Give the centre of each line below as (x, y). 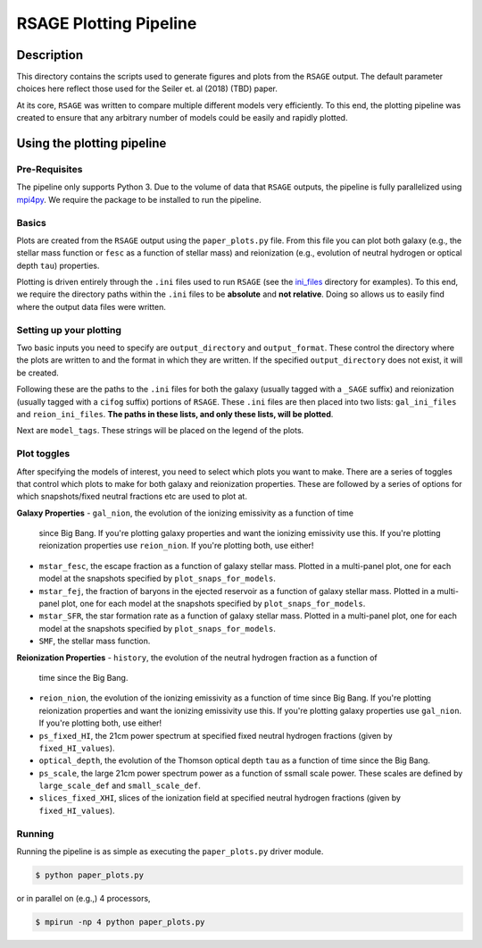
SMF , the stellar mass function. (95, 641)
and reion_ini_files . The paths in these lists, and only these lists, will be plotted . (175, 414)
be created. (38, 373)
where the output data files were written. (91, 306)
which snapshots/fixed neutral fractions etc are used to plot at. (132, 497)
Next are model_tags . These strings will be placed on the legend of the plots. (160, 431)
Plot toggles (43, 454)
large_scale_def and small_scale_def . (120, 785)
